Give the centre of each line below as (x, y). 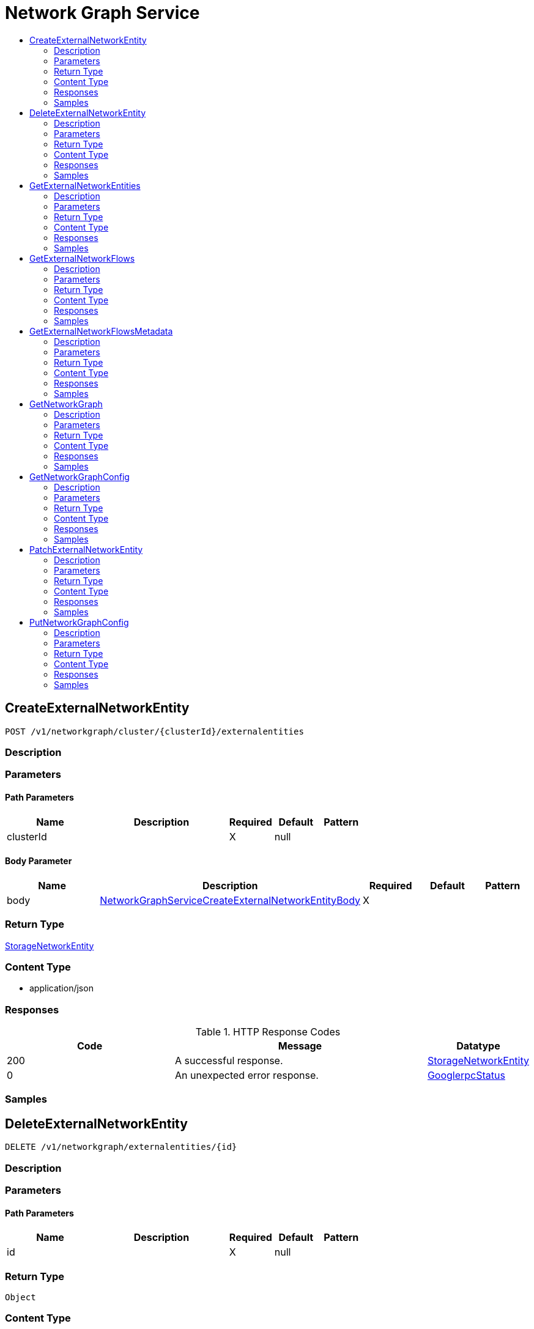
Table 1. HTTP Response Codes (268, 1032)
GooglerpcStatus (466, 1075)
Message (300, 1046)
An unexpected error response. (247, 1075)
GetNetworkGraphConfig (80, 476)
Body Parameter (39, 861)
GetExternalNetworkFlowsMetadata (101, 331)
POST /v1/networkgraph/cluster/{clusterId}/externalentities (154, 731)
